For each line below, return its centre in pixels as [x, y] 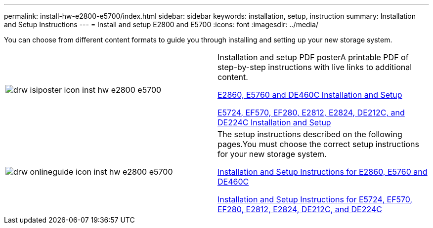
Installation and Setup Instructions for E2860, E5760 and [323, 172]
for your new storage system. [272, 154]
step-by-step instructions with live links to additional [315, 67]
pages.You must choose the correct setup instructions [318, 144]
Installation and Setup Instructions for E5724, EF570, [315, 199]
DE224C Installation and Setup [274, 122]
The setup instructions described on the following [310, 134]
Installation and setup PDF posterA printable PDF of [313, 57]
